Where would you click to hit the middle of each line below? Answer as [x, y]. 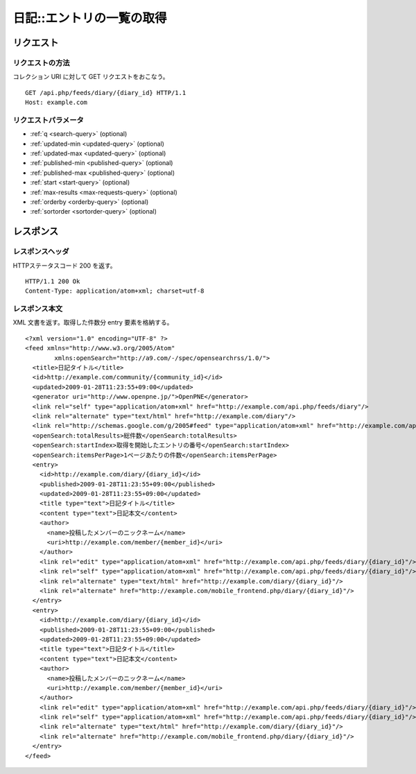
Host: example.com [57, 103]
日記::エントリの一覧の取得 [90, 18]
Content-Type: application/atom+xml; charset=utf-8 [115, 291]
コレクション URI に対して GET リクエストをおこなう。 [91, 77]
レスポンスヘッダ [41, 252]
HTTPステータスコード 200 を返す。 [65, 265]
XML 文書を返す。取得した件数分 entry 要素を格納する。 [93, 322]
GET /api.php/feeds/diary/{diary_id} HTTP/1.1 [106, 93]
